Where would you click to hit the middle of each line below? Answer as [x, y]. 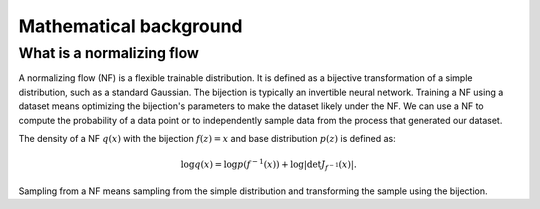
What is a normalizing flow [109, 53]
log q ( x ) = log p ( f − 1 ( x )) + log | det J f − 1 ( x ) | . [268, 164]
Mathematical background [131, 26]
